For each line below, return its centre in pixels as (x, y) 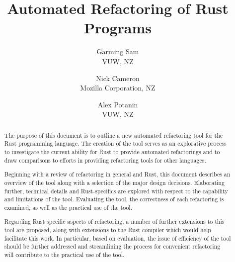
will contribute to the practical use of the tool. (64, 254)
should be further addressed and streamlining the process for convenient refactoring (112, 246)
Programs (118, 28)
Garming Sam (118, 51)
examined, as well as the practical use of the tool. (68, 207)
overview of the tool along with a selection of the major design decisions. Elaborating (114, 182)
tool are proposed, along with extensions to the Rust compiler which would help (108, 230)
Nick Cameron (118, 78)
